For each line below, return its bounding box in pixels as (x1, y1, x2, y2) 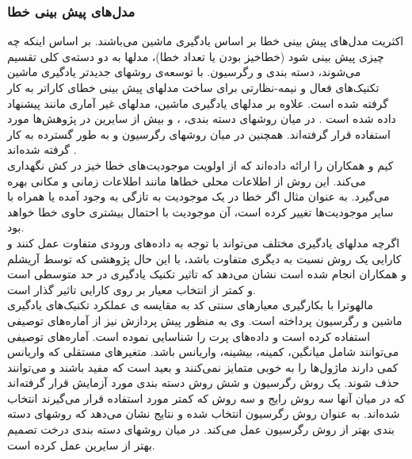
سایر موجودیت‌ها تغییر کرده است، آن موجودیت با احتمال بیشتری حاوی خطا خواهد (7, 203, 394, 220)
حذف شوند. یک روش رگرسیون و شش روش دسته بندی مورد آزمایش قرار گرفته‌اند (7, 374, 399, 391)
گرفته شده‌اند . (7, 141, 77, 158)
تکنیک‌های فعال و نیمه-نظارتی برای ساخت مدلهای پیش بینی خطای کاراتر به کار (7, 79, 380, 95)
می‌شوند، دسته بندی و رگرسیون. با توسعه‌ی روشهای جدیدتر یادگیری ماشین (7, 63, 361, 80)
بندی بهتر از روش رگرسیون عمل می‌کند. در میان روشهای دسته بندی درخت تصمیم (7, 421, 395, 438)
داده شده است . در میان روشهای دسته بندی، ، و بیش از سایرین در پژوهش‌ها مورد (7, 110, 396, 127)
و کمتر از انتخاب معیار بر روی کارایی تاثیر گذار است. (7, 281, 256, 297)
